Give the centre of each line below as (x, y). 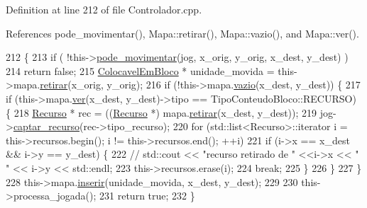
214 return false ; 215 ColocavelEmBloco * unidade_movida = (140, 70)
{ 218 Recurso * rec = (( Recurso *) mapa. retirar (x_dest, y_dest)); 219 (161, 112)
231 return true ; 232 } (147, 196)
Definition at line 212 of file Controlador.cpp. (104, 9)
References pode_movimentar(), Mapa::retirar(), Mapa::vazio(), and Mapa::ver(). (182, 33)
